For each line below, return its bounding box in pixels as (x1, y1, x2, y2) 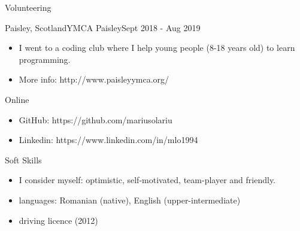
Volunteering (5, 1, 51, 13)
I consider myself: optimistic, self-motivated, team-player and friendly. (19, 174, 275, 186)
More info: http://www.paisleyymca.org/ (19, 73, 169, 86)
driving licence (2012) (19, 214, 98, 226)
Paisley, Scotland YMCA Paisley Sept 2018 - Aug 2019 (5, 21, 201, 34)
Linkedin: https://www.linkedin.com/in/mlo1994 (19, 133, 198, 146)
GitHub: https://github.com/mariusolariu (19, 113, 172, 126)
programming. (19, 53, 71, 65)
